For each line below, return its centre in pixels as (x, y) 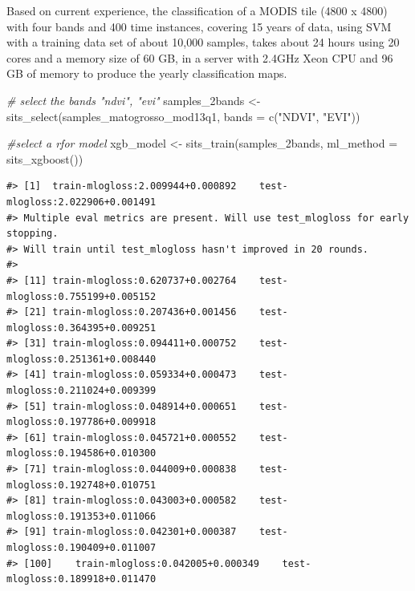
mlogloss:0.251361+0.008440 (81, 359)
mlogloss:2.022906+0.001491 (81, 202)
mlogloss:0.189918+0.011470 (81, 579)
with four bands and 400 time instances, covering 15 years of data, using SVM (199, 26)
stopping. (33, 234)
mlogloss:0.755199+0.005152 (81, 296)
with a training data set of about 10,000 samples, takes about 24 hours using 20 (203, 42)
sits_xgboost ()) (45, 158)
